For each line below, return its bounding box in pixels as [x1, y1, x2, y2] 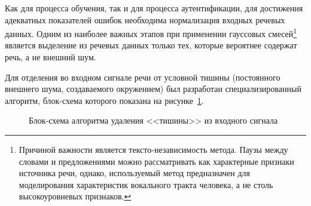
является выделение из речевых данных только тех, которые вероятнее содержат [5, 39, 297, 51]
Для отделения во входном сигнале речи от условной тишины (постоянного [5, 70, 280, 83]
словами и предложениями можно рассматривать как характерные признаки [19, 155, 294, 167]
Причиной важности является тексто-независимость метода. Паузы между [19, 143, 288, 155]
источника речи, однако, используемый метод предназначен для [19, 167, 251, 179]
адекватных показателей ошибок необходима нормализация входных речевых [5, 13, 285, 26]
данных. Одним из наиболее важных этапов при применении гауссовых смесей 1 [5, 26, 297, 39]
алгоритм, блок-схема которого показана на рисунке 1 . [5, 94, 204, 106]
